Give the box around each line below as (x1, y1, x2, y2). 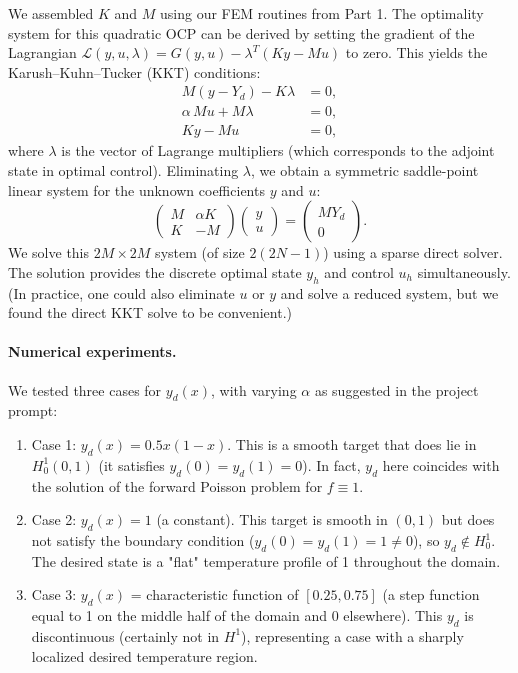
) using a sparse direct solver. (323, 242, 503, 263)
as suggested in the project (314, 379, 479, 400)
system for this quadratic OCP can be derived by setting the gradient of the (8, 22, 475, 43)
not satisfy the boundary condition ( (31, 530, 255, 550)
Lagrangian (8, 42, 77, 63)
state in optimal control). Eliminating (8, 160, 239, 181)
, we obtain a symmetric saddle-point (251, 160, 479, 181)
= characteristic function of (130, 584, 299, 605)
